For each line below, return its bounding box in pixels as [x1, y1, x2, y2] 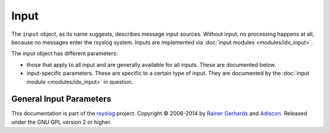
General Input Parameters [11, 94, 111, 104]
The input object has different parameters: [11, 50, 118, 57]
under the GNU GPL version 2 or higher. [11, 118, 112, 126]
